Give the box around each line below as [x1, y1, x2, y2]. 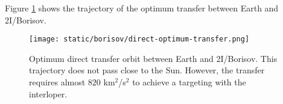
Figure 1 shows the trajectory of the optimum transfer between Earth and [5, 2, 279, 14]
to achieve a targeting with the [132, 76, 246, 88]
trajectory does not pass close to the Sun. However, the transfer [29, 64, 265, 76]
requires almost [29, 76, 86, 88]
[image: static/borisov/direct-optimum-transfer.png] [29, 35, 250, 44]
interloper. [29, 87, 68, 100]
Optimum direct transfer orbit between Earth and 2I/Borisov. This [29, 52, 278, 64]
